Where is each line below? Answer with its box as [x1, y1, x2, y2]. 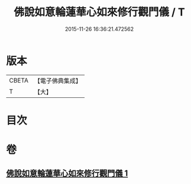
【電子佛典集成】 [34, 77, 82, 85]
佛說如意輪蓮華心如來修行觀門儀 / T [14, 5, 185, 19]
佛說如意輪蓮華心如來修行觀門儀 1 [6, 169, 128, 179]
